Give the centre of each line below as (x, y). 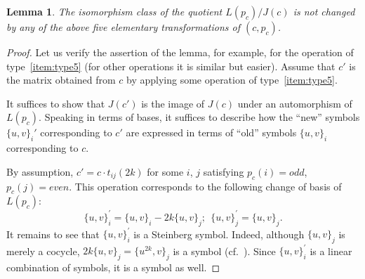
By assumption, (40, 171)
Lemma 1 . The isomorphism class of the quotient (114, 11)
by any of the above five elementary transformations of (123, 27)
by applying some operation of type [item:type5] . (232, 80)
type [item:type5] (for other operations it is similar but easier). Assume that (171, 66)
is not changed (324, 11)
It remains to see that (53, 234)
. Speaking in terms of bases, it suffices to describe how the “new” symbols (199, 117)
